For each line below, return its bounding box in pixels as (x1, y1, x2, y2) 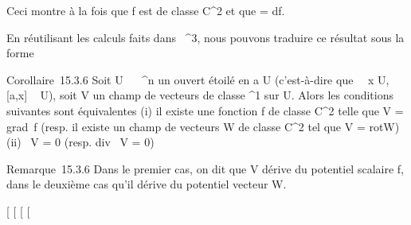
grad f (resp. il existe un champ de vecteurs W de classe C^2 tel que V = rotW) (6, 118, 400, 134)
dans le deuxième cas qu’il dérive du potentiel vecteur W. (6, 176, 287, 192)
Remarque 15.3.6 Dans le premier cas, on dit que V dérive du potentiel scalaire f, (6, 160, 404, 177)
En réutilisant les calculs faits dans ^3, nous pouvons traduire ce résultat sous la (6, 29, 405, 45)
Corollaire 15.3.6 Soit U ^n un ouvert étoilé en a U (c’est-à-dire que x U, (6, 71, 389, 87)
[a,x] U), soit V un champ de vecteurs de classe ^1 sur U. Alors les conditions (6, 87, 394, 103)
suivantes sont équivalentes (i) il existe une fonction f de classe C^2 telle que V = (6, 102, 404, 118)
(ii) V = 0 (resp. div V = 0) (6, 134, 155, 150)
